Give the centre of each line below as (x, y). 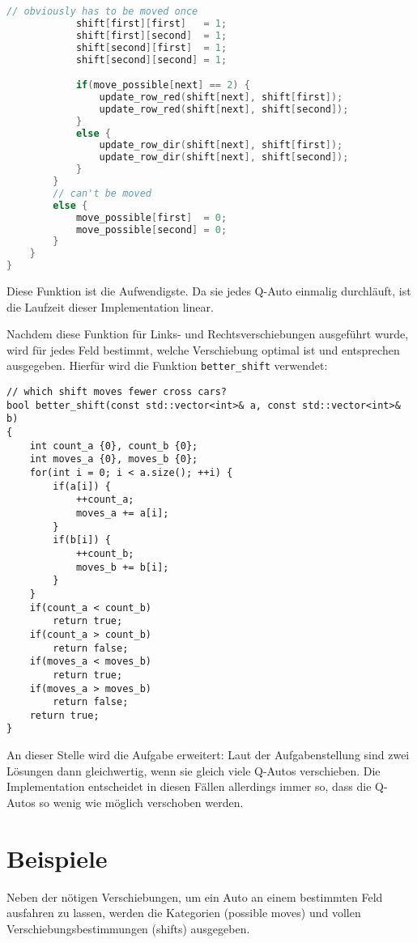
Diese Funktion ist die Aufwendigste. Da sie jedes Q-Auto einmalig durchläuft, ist (209, 291)
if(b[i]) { (82, 540)
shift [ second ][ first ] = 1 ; (151, 47)
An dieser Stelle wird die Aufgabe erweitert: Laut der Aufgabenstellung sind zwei (208, 755)
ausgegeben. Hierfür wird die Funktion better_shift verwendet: (167, 365)
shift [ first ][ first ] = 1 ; (151, 23)
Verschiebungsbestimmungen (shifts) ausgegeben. (128, 928)
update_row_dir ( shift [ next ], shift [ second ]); (224, 157)
